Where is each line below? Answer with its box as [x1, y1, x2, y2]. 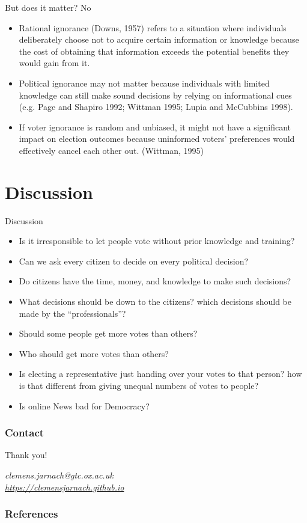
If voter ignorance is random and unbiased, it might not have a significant [19, 120, 291, 133]
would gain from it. [19, 57, 90, 69]
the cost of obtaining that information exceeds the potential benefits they [19, 44, 290, 57]
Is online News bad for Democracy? [19, 399, 150, 412]
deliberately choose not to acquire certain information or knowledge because [19, 33, 299, 46]
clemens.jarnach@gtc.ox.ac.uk [5, 469, 114, 481]
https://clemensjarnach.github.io [5, 480, 124, 493]
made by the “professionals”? [19, 307, 126, 319]
